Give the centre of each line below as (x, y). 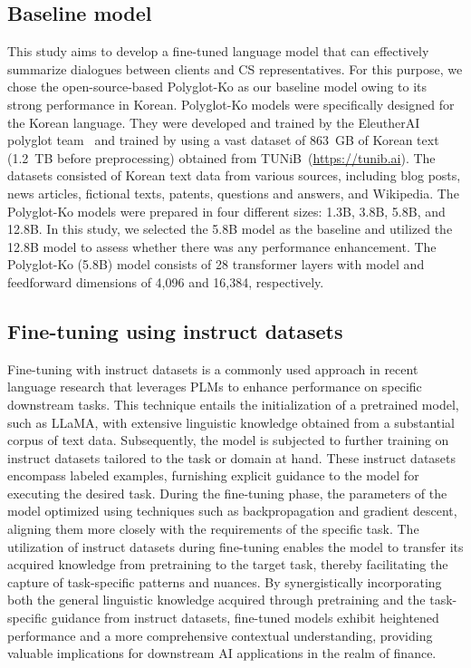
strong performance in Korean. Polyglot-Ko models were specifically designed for (231, 104)
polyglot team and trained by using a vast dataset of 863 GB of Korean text (223, 140)
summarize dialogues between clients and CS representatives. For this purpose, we (235, 68)
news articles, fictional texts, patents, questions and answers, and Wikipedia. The (233, 193)
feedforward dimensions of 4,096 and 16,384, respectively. (166, 281)
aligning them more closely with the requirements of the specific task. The (213, 529)
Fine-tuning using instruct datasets (175, 330)
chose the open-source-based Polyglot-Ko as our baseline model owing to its (217, 87)
